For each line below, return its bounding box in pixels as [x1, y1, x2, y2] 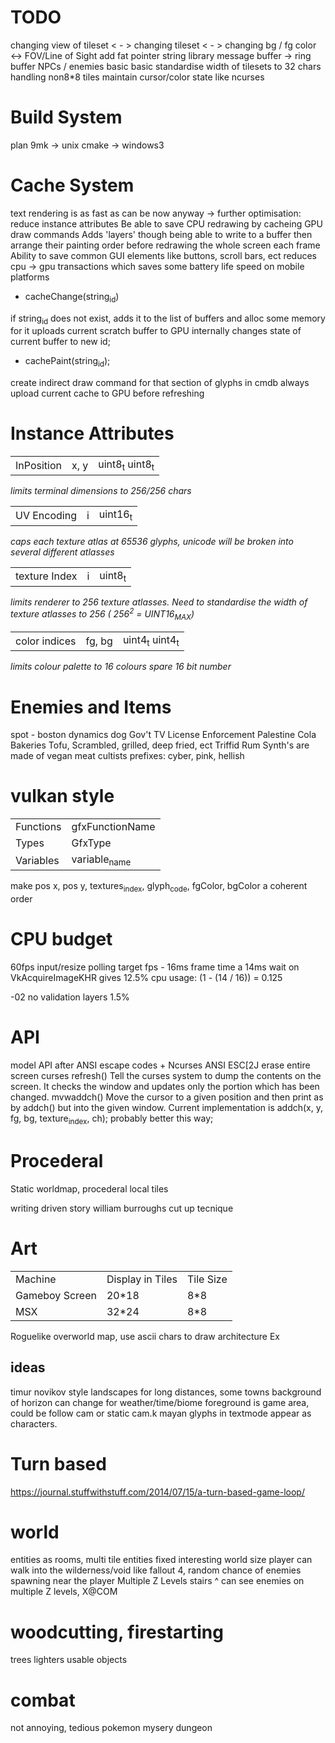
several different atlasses [10, 546, 115, 558]
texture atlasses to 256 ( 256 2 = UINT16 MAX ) [10, 606, 195, 623]
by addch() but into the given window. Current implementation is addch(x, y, [10, 1102, 324, 1114]
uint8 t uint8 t [98, 457, 155, 473]
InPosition [15, 458, 62, 472]
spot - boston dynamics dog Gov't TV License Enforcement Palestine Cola [10, 729, 317, 741]
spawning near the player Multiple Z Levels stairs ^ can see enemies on [10, 1575, 305, 1587]
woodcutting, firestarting [10, 1621, 224, 1643]
